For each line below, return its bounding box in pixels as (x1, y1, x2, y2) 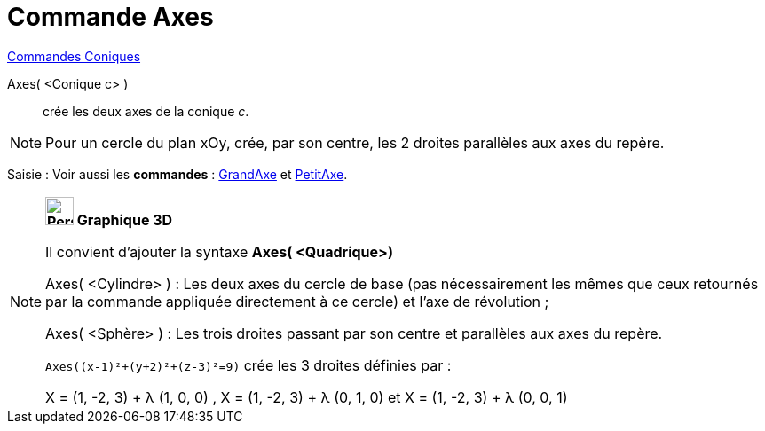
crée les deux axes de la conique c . (43, 103, 249, 119)
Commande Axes (7, 2, 214, 32)
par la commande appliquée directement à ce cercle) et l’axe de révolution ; (45, 292, 549, 310)
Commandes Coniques (7, 48, 141, 64)
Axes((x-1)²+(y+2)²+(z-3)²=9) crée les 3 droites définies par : (45, 356, 452, 374)
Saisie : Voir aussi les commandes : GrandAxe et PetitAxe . (7, 166, 348, 182)
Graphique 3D (76, 210, 173, 229)
